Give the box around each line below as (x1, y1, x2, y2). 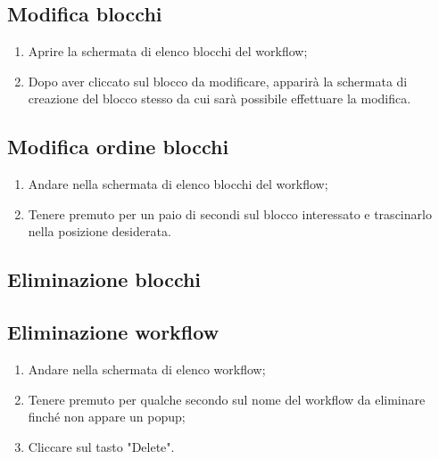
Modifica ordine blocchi (7, 133, 229, 160)
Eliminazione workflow (7, 318, 219, 346)
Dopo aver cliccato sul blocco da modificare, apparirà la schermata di (28, 71, 408, 90)
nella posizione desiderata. (28, 222, 171, 241)
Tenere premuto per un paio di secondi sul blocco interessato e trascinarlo (28, 204, 432, 223)
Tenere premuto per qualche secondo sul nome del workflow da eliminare (28, 389, 426, 408)
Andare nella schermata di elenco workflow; (28, 359, 266, 378)
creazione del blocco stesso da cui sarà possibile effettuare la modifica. (28, 89, 411, 108)
